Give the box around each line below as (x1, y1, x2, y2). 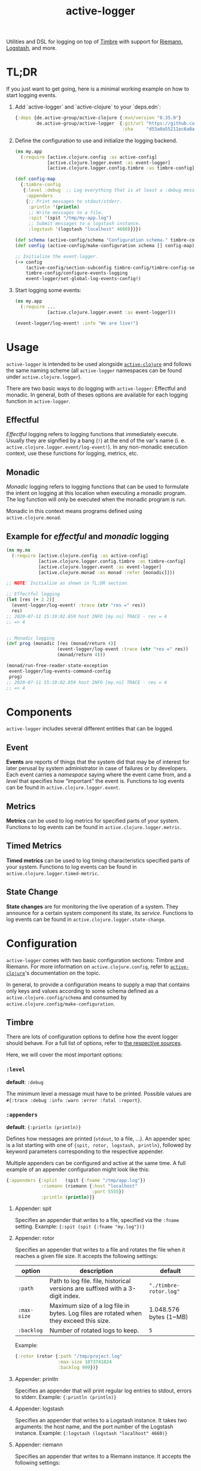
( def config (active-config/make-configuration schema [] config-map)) (14, 242, 197, 248)
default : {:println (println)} (6, 1123, 81, 1130)
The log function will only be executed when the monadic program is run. (6, 496, 187, 503)
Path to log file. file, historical (49, 1277, 131, 1285)
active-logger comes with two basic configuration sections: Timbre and (6, 956, 184, 963)
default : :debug (6, 1078, 44, 1085)
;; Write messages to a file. (28, 209, 104, 215)
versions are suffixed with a (49, 1284, 127, 1293)
